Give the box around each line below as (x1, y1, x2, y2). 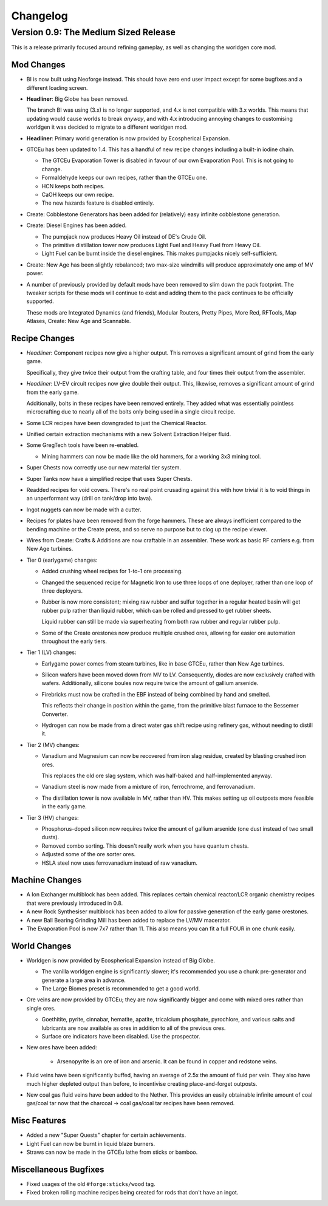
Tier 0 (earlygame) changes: (26, 556, 98, 564)
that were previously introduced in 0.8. (26, 899, 123, 907)
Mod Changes (11, 60, 66, 70)
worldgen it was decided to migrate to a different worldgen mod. (26, 123, 188, 131)
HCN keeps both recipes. (41, 182, 105, 189)
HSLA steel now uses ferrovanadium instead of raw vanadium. (41, 859, 197, 867)
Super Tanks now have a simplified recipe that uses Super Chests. (26, 475, 193, 482)
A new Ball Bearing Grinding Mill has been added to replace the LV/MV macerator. (26, 916, 231, 924)
